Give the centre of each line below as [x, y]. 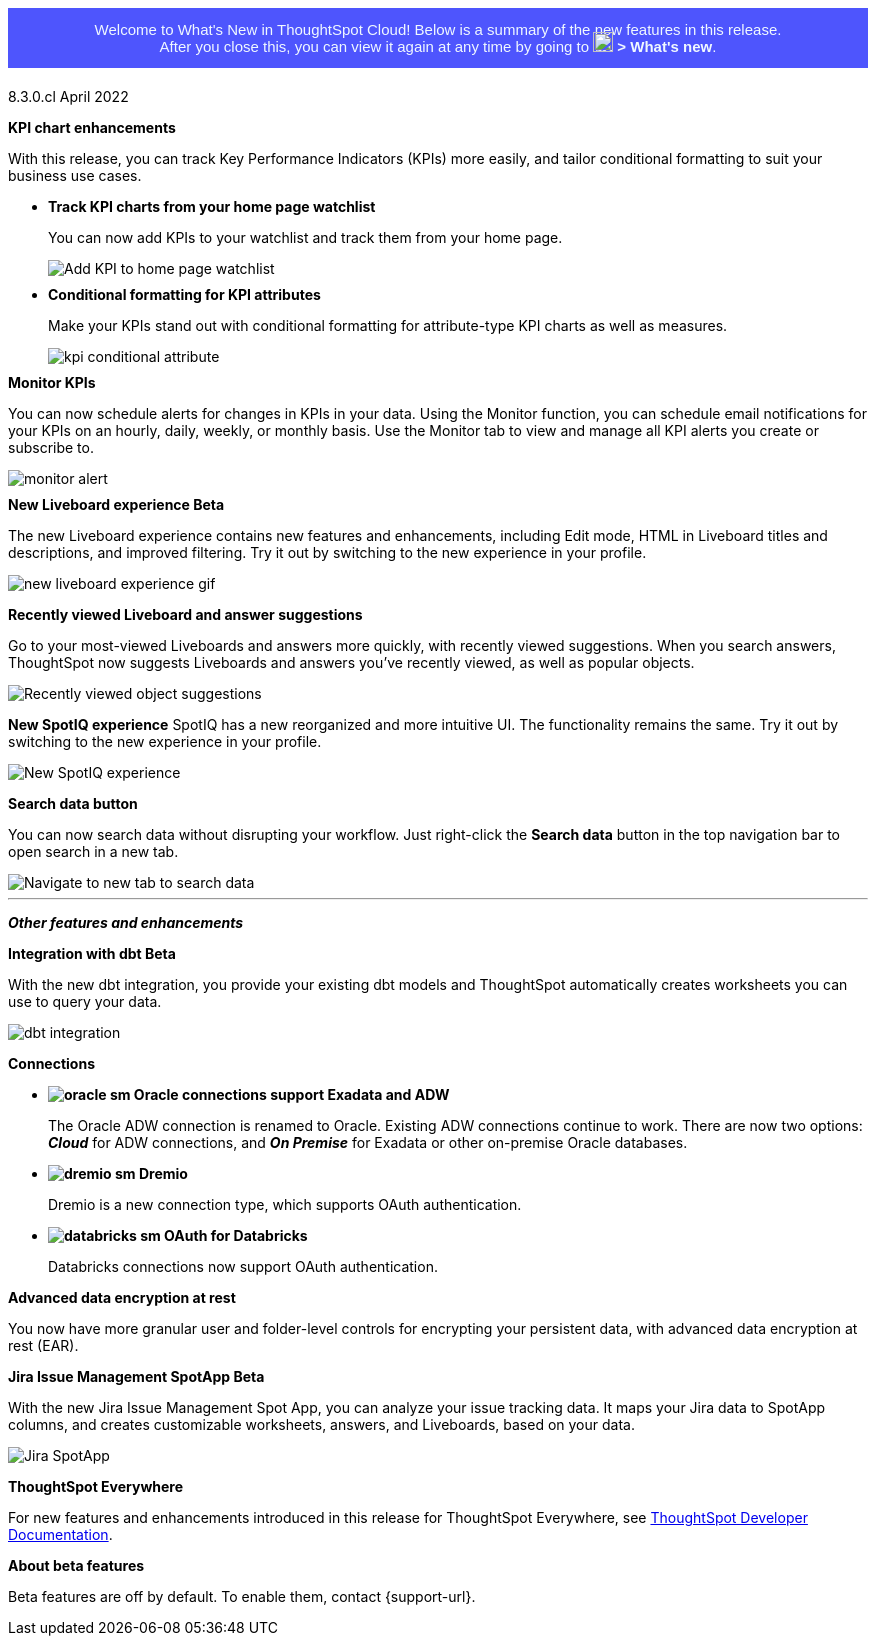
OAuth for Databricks [236, 1235]
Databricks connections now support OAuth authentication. [243, 1266]
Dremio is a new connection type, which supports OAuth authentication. [285, 1204]
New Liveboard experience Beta [116, 504]
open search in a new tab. [93, 851]
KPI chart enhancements [92, 127]
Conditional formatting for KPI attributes [184, 294]
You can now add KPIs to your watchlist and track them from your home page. [305, 237]
